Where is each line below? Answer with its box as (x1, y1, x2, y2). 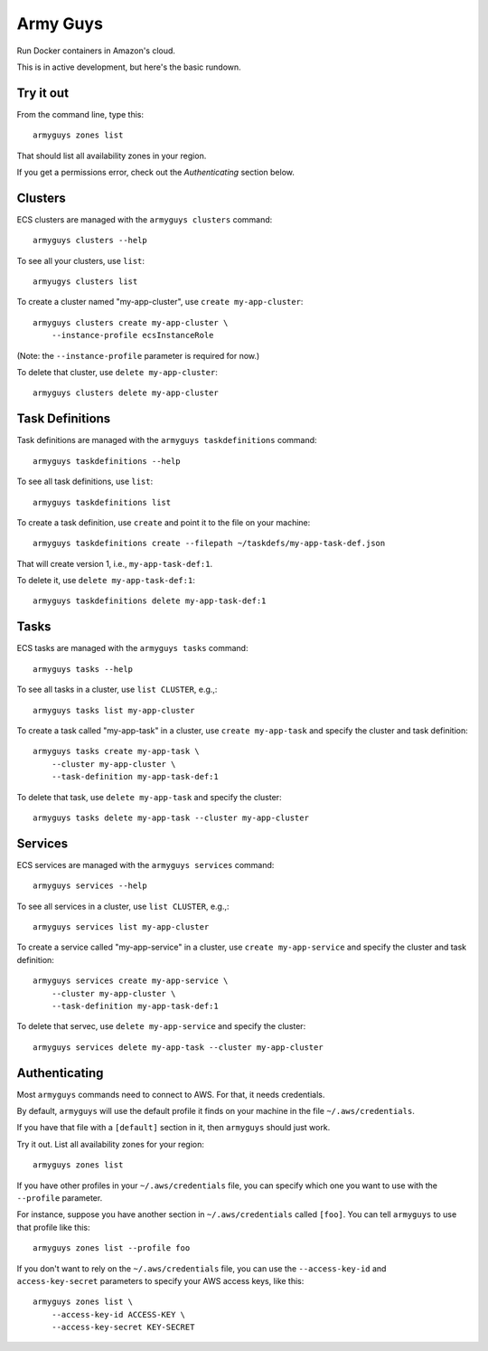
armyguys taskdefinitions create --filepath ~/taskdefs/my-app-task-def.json (33, 538, 386, 549)
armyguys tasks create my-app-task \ (33, 746, 201, 757)
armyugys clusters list (33, 277, 138, 287)
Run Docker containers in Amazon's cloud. (16, 45, 176, 56)
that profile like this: (16, 1222, 90, 1233)
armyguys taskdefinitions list (33, 497, 172, 507)
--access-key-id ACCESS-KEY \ (51, 1309, 185, 1319)
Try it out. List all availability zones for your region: (16, 1138, 205, 1149)
